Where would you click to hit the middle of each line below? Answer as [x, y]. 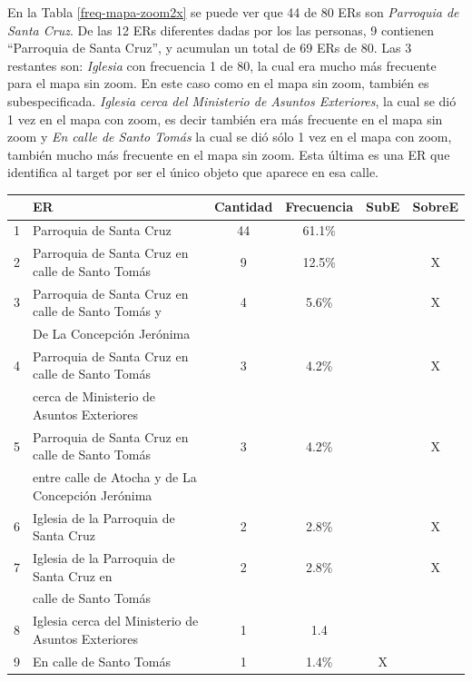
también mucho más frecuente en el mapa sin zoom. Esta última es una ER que [229, 154]
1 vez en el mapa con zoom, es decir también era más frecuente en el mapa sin [225, 119]
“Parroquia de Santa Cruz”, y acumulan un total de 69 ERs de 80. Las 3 [210, 48]
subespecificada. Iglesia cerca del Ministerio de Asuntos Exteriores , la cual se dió [232, 100]
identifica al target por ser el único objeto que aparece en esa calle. [193, 172]
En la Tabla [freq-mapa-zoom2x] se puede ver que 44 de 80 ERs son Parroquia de [233, 12]
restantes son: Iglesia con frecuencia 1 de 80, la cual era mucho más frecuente [222, 65]
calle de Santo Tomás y [98, 311]
